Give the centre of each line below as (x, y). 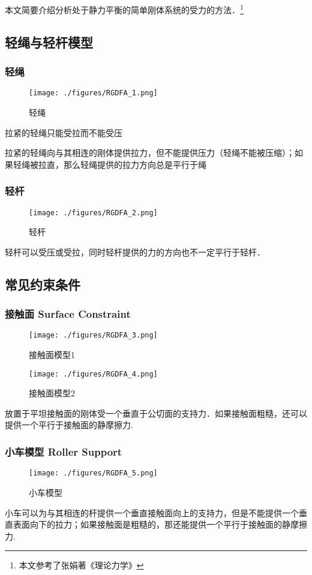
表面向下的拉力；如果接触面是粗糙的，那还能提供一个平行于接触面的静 (151, 524)
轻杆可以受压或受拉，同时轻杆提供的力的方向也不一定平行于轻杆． (135, 252)
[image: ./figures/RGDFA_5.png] (93, 473)
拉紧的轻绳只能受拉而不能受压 (64, 132)
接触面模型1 (52, 354)
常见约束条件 (43, 284)
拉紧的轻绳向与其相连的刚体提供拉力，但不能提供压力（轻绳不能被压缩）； (150, 153)
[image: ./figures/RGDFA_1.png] (93, 93)
